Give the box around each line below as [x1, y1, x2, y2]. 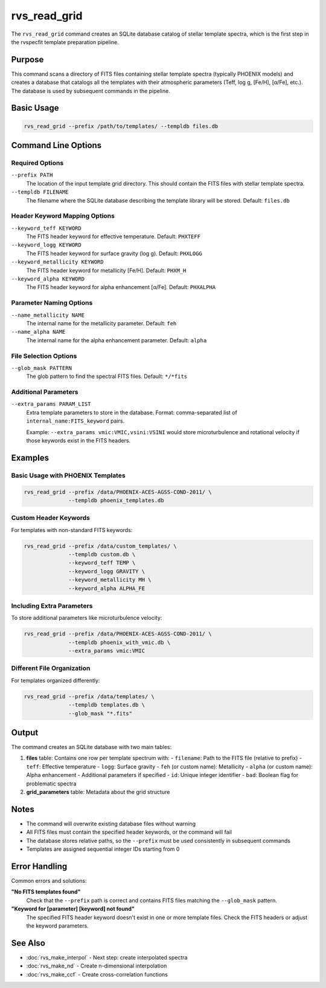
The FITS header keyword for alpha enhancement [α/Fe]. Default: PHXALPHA [26, 284, 216, 291]
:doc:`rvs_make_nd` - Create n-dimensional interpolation [26, 962, 167, 970]
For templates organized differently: [11, 677, 100, 684]
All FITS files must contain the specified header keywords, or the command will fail [26, 828, 232, 836]
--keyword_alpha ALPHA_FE [68, 585, 145, 592]
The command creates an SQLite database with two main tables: [11, 744, 172, 751]
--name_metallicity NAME [11, 311, 85, 319]
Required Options [11, 159, 64, 167]
